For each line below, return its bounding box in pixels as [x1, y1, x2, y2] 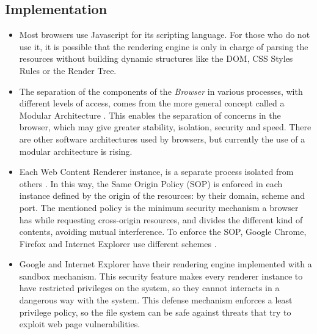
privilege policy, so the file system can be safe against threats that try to [19, 305, 291, 318]
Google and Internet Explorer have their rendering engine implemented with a [19, 258, 312, 270]
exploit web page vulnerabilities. [19, 317, 140, 330]
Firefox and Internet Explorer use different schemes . [19, 237, 217, 250]
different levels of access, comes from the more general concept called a [19, 97, 285, 109]
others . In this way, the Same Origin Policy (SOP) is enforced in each [19, 177, 283, 190]
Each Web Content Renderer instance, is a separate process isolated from [19, 165, 294, 178]
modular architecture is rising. [19, 144, 133, 157]
